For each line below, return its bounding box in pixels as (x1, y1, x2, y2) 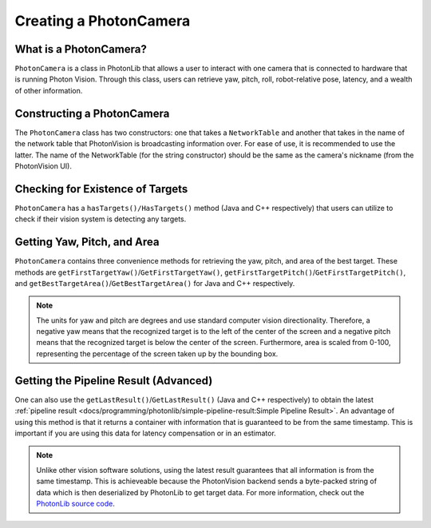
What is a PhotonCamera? (14, 42, 147, 56)
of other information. (14, 85, 83, 95)
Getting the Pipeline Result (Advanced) (14, 374, 213, 387)
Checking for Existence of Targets (14, 182, 188, 196)
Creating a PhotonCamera (14, 12, 191, 30)
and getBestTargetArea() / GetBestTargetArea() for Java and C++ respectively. (14, 278, 295, 288)
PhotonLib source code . (36, 498, 115, 508)
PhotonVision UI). (14, 161, 72, 171)
